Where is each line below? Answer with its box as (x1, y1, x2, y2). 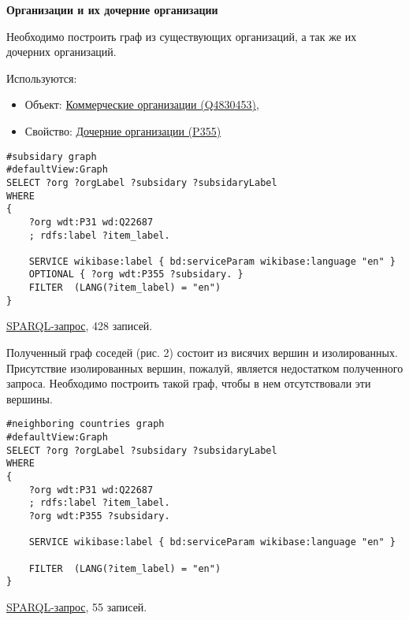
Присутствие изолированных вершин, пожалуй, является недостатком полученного (6, 359, 403, 376)
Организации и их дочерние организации (6, 2, 218, 17)
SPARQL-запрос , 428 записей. (6, 317, 153, 334)
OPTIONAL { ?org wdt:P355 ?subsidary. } (28, 269, 244, 280)
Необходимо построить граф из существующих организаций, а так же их (6, 28, 357, 44)
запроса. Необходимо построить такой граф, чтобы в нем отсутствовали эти (6, 375, 371, 392)
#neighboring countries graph (6, 418, 165, 430)
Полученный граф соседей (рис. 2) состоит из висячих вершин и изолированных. (6, 344, 398, 361)
